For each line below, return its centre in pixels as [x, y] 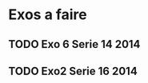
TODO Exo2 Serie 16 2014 [73, 71]
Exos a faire [48, 15]
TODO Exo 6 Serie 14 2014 [74, 44]
